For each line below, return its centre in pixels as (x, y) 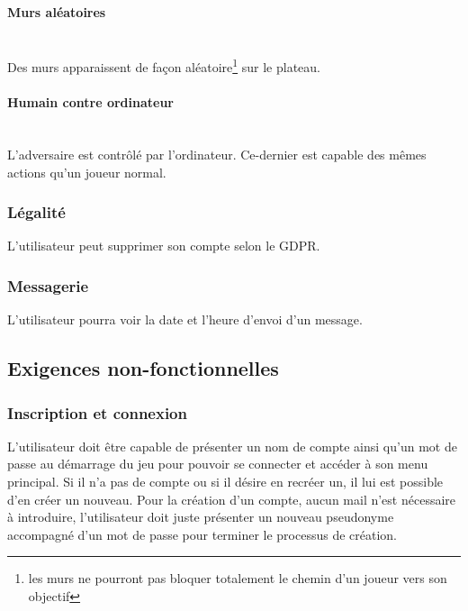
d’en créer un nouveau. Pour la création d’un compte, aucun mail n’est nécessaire (232, 499)
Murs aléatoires (57, 11)
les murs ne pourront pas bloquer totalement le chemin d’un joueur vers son (238, 578)
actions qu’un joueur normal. (87, 172)
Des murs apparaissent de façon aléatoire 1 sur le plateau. (164, 66)
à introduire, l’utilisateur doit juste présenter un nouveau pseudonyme (201, 517)
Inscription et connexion (97, 412)
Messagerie (48, 285)
